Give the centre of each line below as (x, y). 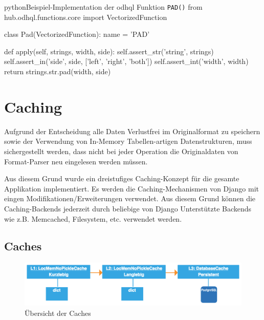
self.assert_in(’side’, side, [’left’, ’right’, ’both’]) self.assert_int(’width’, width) (126, 61)
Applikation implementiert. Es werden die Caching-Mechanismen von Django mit (132, 188)
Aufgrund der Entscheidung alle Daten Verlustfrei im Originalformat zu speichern (132, 131)
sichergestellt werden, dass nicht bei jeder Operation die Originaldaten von (121, 151)
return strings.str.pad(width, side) (58, 71)
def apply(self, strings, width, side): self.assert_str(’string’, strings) (109, 51)
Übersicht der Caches (58, 313)
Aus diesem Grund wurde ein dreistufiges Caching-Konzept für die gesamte (122, 178)
